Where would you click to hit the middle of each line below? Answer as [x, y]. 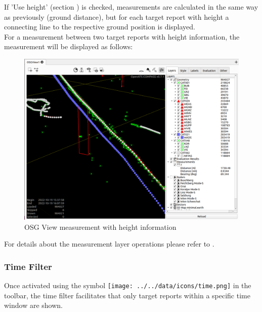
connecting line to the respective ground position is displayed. [100, 27]
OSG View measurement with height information [100, 227]
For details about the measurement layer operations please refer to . [109, 244]
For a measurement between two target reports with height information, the [122, 36]
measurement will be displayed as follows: [69, 46]
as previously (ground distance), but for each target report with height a [117, 16]
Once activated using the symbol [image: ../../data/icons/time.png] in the [128, 285]
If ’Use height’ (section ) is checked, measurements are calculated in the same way [131, 7]
